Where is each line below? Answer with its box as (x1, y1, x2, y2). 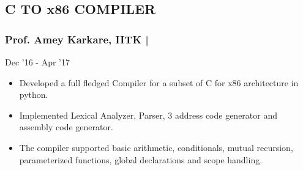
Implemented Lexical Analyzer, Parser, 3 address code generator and (19, 108, 278, 121)
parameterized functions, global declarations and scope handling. (19, 153, 263, 166)
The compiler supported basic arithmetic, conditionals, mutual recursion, (19, 141, 293, 153)
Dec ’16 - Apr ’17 (5, 56, 70, 68)
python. (19, 88, 48, 101)
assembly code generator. (19, 120, 113, 133)
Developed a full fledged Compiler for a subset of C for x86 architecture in (19, 76, 299, 89)
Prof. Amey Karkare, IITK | (5, 31, 149, 46)
